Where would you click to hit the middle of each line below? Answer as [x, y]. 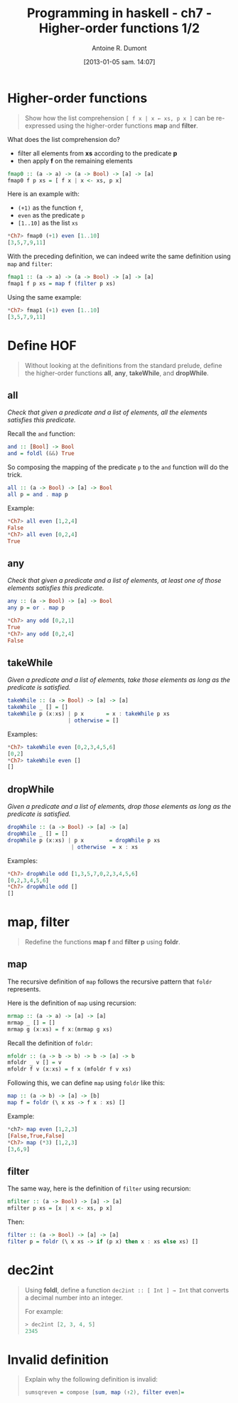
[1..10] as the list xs [48, 223]
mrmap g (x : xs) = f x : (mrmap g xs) [60, 1029]
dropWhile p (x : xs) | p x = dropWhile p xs [84, 840]
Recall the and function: [42, 434]
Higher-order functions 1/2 [119, 28]
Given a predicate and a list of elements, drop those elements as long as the [119, 807]
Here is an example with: [43, 194]
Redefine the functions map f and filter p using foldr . [102, 942]
